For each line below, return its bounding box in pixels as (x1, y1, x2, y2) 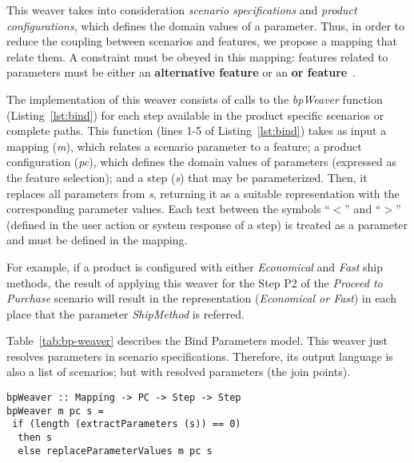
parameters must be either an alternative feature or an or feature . (6, 64, 356, 81)
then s (18, 432, 53, 444)
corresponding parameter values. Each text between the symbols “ (6, 200, 330, 217)
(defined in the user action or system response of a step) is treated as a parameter (6, 216, 408, 232)
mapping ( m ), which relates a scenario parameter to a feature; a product (6, 137, 362, 154)
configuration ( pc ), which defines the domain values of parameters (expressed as (6, 153, 396, 170)
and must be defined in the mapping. (6, 231, 188, 248)
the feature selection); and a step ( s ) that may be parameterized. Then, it (6, 168, 368, 185)
